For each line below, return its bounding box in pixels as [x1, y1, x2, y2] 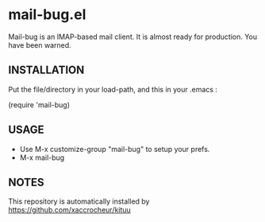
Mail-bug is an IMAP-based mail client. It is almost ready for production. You [8, 32, 258, 41]
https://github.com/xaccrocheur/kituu [8, 205, 131, 215]
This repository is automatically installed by [8, 197, 150, 206]
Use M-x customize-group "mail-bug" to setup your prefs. [19, 144, 210, 154]
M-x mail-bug [19, 153, 65, 162]
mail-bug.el [8, 6, 86, 24]
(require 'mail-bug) [8, 99, 70, 109]
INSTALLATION [8, 64, 85, 77]
